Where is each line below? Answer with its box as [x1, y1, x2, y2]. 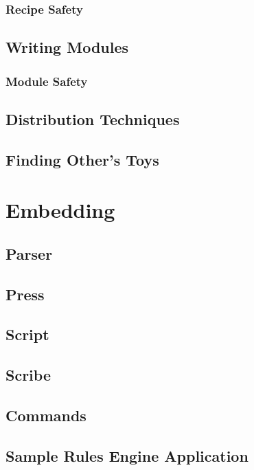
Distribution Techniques [5, 108, 180, 129]
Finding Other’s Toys [5, 148, 159, 170]
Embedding [5, 196, 115, 224]
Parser [5, 243, 53, 264]
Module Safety [5, 72, 88, 89]
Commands [5, 404, 86, 425]
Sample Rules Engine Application [5, 445, 249, 466]
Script [5, 324, 49, 345]
